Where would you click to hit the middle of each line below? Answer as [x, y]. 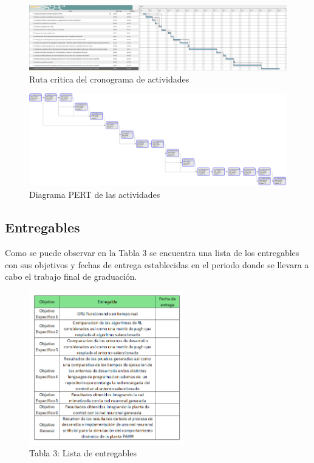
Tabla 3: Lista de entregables [83, 453]
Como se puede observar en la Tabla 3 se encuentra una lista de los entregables [152, 253]
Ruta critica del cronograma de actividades [109, 79]
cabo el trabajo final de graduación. [71, 276]
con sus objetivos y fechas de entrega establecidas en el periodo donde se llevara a [157, 264]
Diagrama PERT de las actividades [95, 194]
